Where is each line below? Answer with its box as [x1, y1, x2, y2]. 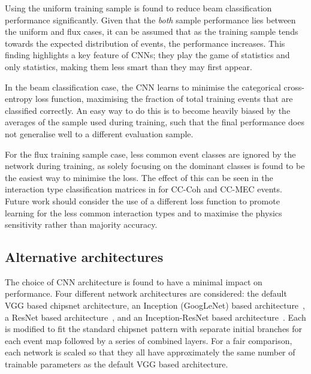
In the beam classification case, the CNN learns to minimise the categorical [5, 80, 281, 93]
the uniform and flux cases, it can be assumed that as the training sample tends [5, 25, 298, 38]
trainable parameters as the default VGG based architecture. [5, 358, 228, 370]
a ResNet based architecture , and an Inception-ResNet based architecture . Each [5, 310, 306, 323]
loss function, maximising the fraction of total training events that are [35, 92, 293, 105]
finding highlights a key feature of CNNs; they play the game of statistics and [5, 49, 290, 61]
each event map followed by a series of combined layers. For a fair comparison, [5, 334, 292, 346]
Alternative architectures [5, 248, 164, 266]
